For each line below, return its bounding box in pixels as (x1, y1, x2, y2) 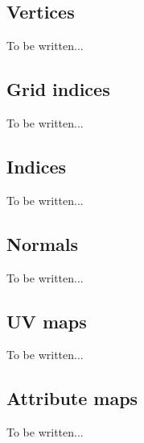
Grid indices (6, 77, 110, 102)
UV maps (6, 308, 87, 333)
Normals (6, 231, 79, 256)
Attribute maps (6, 386, 138, 411)
